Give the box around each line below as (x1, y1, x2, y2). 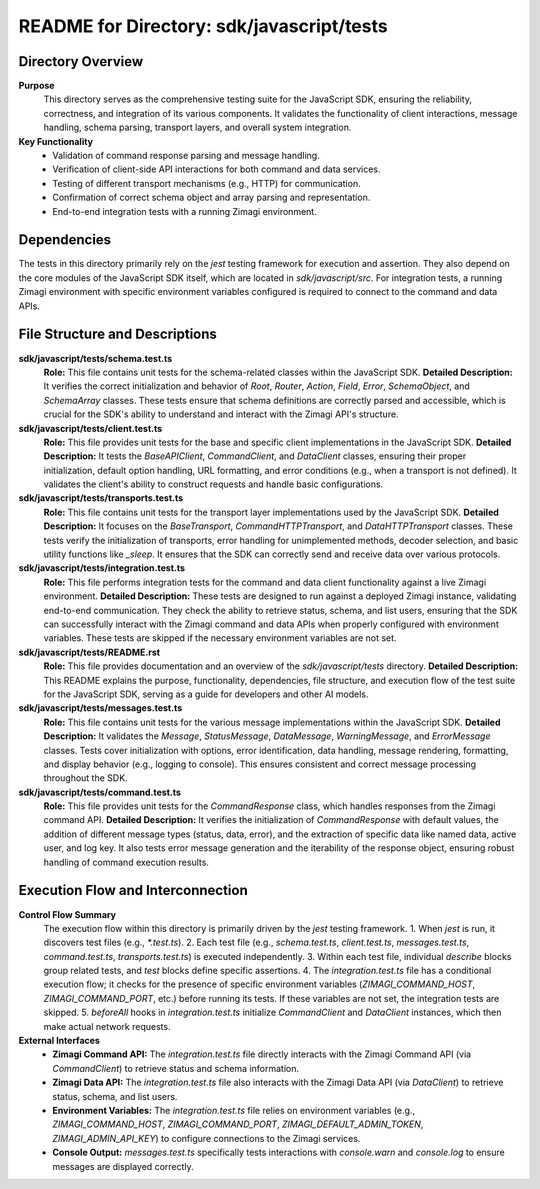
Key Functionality (18, 135, 94, 147)
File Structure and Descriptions (18, 326, 217, 343)
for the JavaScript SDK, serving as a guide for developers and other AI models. (43, 688, 369, 700)
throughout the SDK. (43, 772, 129, 784)
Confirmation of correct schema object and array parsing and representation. (52, 191, 371, 204)
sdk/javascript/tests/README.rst (18, 646, 160, 658)
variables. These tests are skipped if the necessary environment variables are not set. (43, 632, 397, 644)
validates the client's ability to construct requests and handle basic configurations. (43, 478, 384, 490)
